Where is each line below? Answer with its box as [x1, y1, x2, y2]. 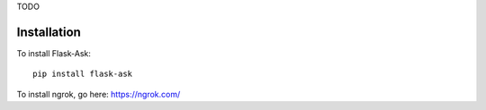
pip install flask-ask [32, 69, 133, 80]
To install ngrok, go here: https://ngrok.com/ [16, 89, 181, 99]
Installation [16, 24, 81, 39]
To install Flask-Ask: [16, 47, 92, 58]
